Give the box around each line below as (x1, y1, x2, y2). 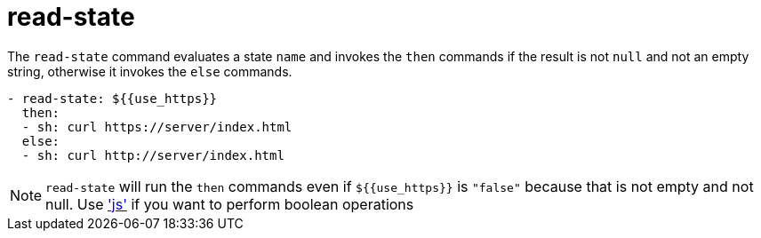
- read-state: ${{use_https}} (7, 91, 218, 106)
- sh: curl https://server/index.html (21, 119, 292, 134)
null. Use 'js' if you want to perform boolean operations (45, 194, 414, 213)
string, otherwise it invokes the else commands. (7, 63, 292, 79)
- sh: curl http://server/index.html (21, 147, 284, 163)
